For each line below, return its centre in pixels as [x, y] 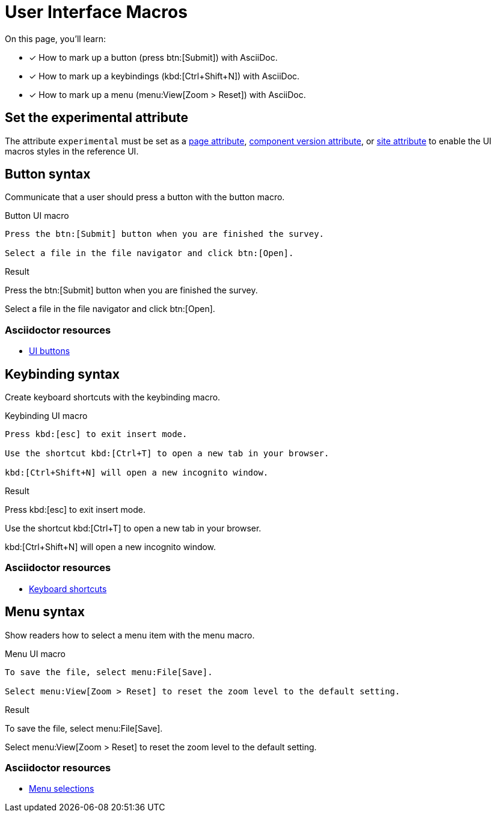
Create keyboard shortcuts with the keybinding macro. [113, 397]
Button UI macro [37, 216]
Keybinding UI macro [46, 416]
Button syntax [48, 174]
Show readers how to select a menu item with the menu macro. [130, 635]
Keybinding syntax [62, 374]
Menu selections [62, 789]
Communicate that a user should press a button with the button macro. [145, 197]
